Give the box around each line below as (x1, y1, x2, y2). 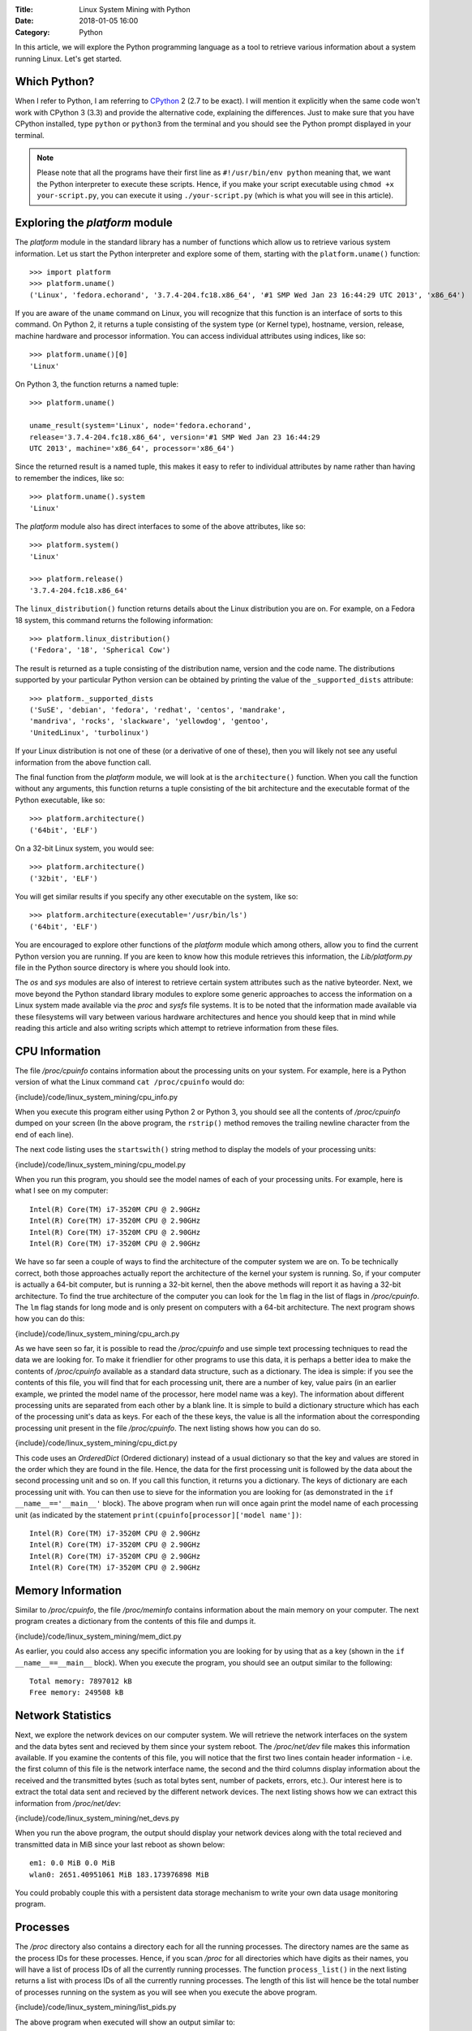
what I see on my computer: (15, 1186, 109, 1196)
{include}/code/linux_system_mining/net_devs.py (15, 1813, 180, 1823)
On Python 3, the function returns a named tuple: (15, 379, 178, 389)
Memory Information (15, 1583, 122, 1597)
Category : (15, 27, 50, 37)
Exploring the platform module (15, 216, 174, 230)
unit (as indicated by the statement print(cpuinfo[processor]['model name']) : (15, 1509, 303, 1519)
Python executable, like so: (15, 795, 105, 804)
